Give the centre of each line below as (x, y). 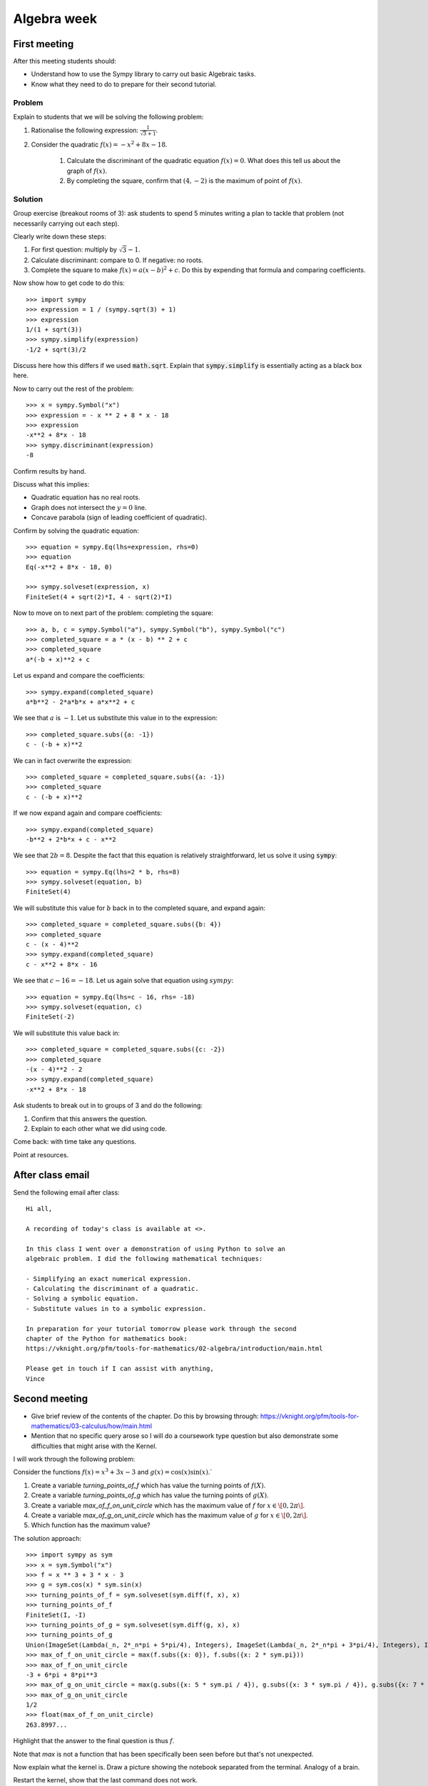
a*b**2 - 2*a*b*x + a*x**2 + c (81, 702)
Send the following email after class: (67, 1192)
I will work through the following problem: (74, 1459)
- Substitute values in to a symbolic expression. (116, 1308)
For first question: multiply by (74, 249)
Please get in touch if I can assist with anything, (120, 1369)
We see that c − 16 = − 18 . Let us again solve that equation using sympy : (123, 981)
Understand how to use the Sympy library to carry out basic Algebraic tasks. (143, 74)
